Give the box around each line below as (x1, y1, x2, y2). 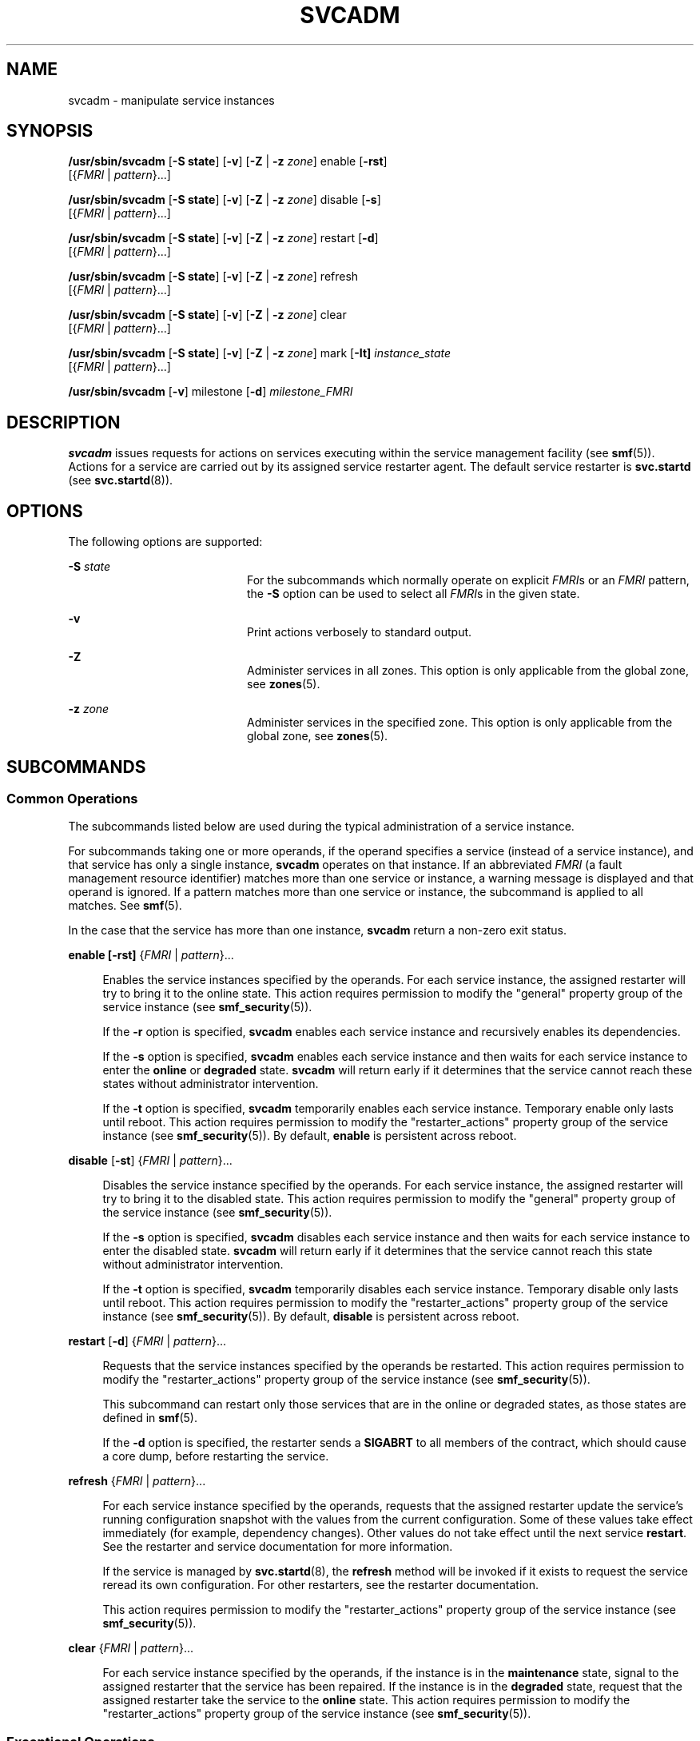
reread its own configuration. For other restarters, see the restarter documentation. (102, 1578, 539, 1592)
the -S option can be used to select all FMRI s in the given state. (247, 587, 580, 601)
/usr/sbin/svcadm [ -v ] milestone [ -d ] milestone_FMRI (68, 384, 353, 399)
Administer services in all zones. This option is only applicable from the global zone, (247, 663, 689, 678)
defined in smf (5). (102, 1411, 198, 1425)
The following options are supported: (68, 535, 263, 549)
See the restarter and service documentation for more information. (102, 1540, 453, 1554)
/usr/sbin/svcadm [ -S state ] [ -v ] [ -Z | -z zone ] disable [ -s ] (68, 193, 381, 207)
